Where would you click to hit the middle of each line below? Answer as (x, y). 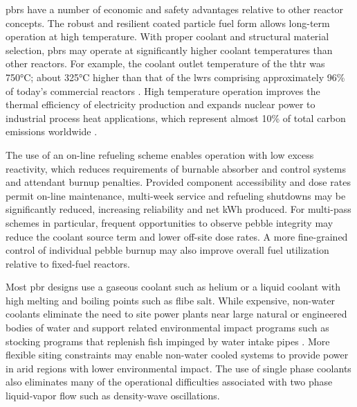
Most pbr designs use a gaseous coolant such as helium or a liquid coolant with (173, 287)
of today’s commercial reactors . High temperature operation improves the (163, 90)
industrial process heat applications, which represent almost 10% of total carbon (176, 118)
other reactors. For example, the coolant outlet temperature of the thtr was (165, 63)
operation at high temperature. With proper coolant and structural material (167, 36)
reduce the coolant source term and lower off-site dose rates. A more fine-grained (177, 236)
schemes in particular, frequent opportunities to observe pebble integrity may (170, 222)
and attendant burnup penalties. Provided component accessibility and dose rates (178, 182)
